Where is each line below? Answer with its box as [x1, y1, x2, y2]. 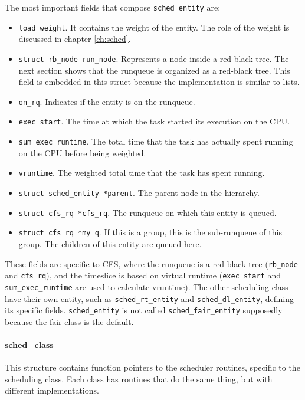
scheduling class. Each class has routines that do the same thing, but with [5, 372, 273, 385]
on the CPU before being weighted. [18, 146, 146, 159]
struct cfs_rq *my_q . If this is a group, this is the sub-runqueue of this [18, 226, 282, 238]
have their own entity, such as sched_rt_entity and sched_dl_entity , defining [5, 292, 294, 304]
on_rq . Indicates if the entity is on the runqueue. [18, 95, 195, 107]
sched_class [5, 339, 54, 350]
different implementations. [5, 384, 99, 396]
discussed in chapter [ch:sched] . [18, 32, 131, 45]
